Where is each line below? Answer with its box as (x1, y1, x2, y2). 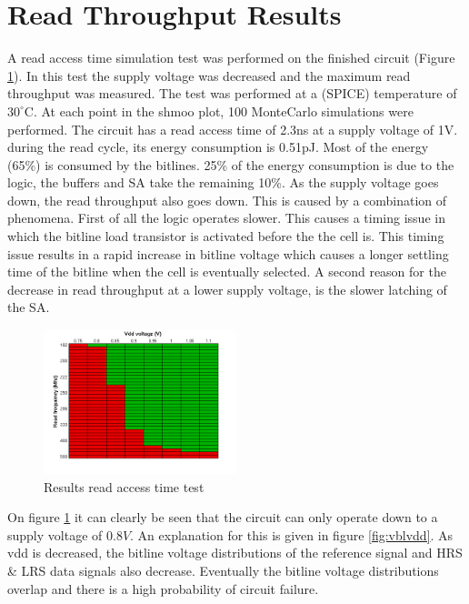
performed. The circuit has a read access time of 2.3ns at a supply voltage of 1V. (7, 119, 458, 138)
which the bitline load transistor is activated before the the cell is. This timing (7, 226, 444, 246)
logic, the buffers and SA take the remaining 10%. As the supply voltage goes (7, 173, 439, 192)
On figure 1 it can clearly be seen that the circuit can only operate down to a (7, 508, 438, 527)
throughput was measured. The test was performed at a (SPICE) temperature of (7, 84, 457, 103)
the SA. (7, 297, 50, 317)
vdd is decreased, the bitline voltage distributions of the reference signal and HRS (7, 543, 463, 562)
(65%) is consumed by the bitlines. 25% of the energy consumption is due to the (7, 155, 454, 174)
